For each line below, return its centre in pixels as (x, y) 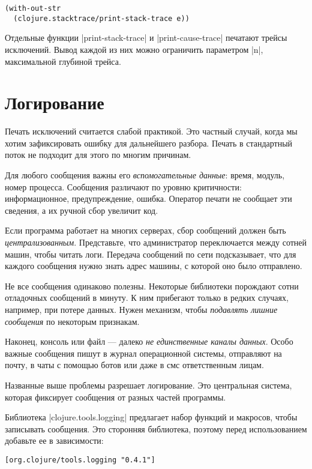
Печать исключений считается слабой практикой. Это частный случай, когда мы (151, 131)
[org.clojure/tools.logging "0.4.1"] (80, 460)
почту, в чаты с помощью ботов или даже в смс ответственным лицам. (134, 365)
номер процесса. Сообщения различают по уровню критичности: (123, 186)
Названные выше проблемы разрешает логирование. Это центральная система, (148, 385)
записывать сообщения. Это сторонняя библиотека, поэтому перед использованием (156, 428)
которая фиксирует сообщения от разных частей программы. (115, 397)
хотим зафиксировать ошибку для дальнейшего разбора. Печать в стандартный (149, 143)
